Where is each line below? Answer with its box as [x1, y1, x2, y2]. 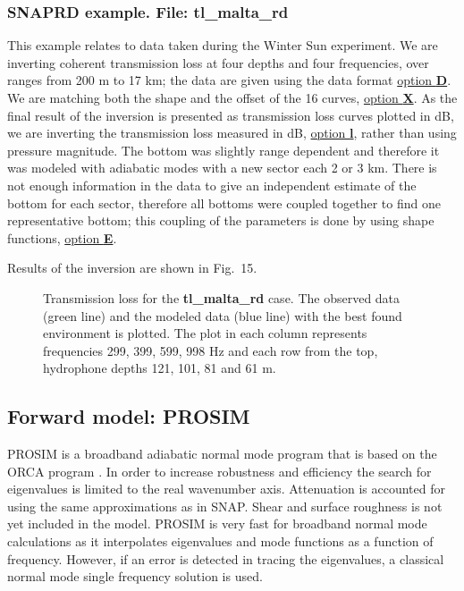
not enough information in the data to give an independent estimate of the [7, 175, 417, 194]
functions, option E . [7, 228, 117, 247]
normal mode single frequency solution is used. [7, 567, 263, 586]
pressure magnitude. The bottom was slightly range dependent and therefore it [7, 140, 440, 159]
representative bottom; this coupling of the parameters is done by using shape [7, 211, 434, 230]
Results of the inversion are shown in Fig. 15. [7, 258, 257, 277]
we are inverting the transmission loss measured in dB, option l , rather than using [7, 123, 457, 142]
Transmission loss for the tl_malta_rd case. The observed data [43, 288, 401, 307]
